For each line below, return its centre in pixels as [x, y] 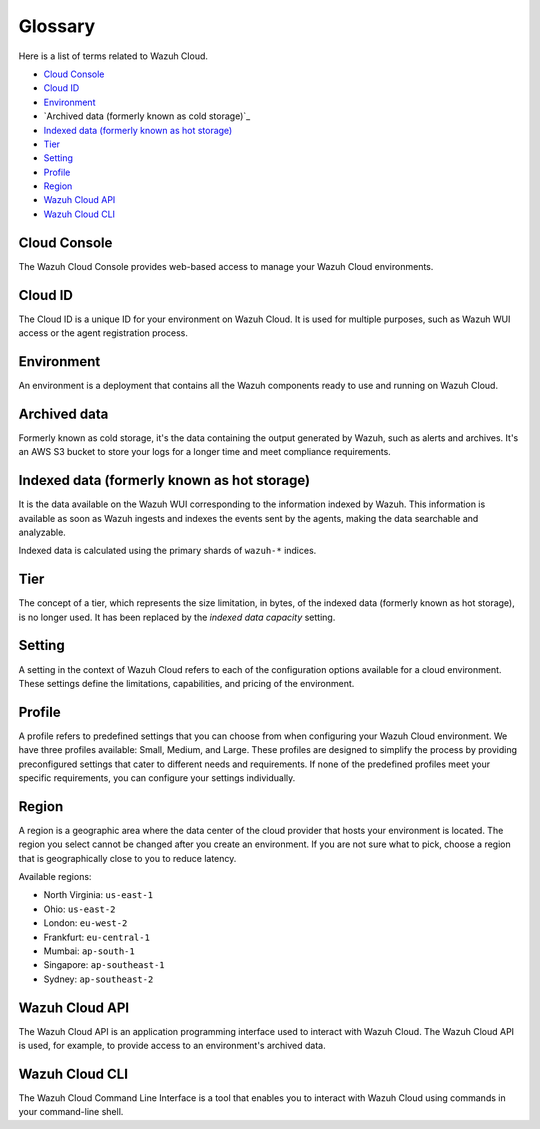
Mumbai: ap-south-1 [89, 951]
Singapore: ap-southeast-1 [104, 965]
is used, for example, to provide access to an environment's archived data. [172, 1046]
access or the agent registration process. [103, 333]
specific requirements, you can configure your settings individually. [157, 778]
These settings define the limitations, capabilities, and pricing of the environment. [186, 683]
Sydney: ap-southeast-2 [98, 979]
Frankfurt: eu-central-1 [96, 937]
